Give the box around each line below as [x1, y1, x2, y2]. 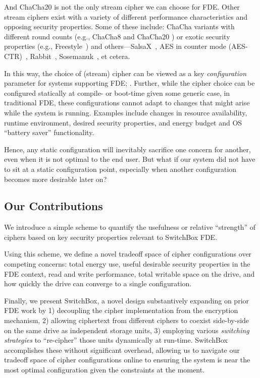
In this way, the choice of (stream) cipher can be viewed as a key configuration [4, 68, 247, 78]
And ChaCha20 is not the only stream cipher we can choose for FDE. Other [4, 2, 240, 12]
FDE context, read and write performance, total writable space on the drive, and [4, 268, 255, 279]
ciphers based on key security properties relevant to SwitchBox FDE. [4, 231, 218, 242]
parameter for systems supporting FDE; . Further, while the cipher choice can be [4, 78, 255, 88]
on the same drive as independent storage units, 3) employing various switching [4, 325, 249, 335]
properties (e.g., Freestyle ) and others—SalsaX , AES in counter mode [4, 41, 226, 51]
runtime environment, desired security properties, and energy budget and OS [4, 117, 242, 128]
